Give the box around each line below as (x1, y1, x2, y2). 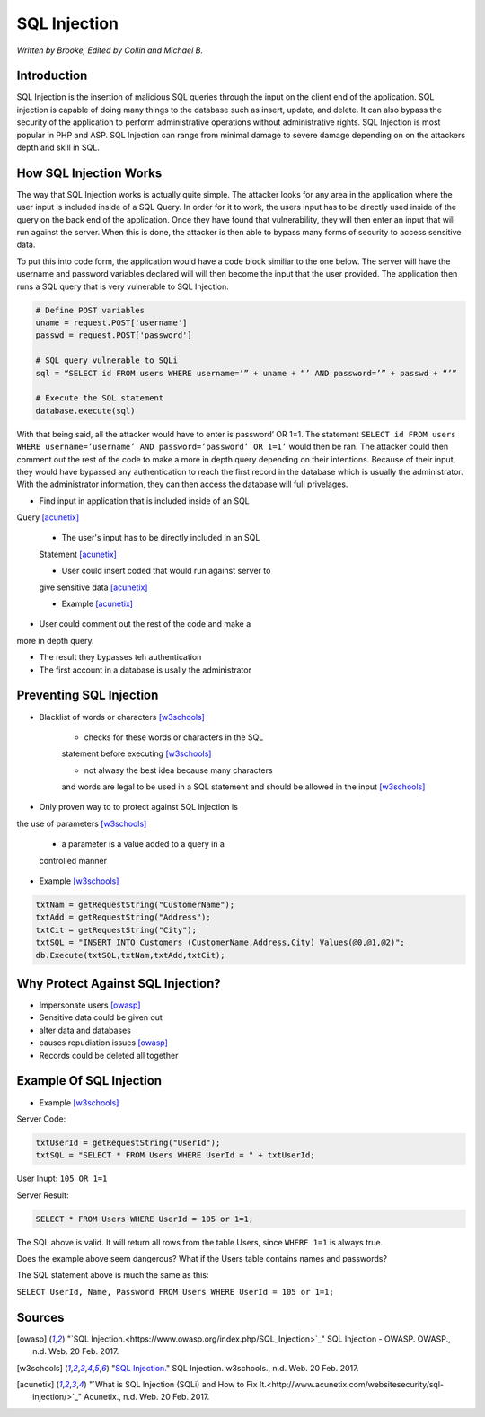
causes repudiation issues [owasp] (39, 1037, 168, 1048)
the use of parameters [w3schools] (16, 818, 147, 829)
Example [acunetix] (61, 598, 134, 610)
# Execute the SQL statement (35, 393, 164, 403)
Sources (16, 1309, 65, 1325)
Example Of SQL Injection (16, 1073, 162, 1088)
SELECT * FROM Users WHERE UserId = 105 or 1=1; (35, 1213, 254, 1224)
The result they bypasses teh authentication (39, 652, 202, 663)
